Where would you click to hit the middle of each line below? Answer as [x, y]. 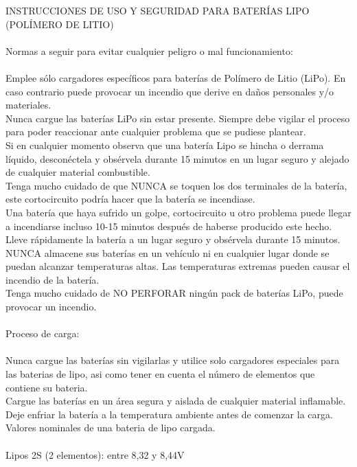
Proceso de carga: [43, 333]
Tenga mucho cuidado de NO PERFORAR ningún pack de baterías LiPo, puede [174, 293]
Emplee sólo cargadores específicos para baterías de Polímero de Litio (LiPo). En [176, 77]
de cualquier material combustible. [78, 172]
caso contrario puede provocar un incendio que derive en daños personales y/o [170, 91]
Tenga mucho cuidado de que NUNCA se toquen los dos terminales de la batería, [176, 185]
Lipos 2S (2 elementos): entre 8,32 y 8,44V [95, 454]
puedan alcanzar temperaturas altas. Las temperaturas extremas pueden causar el [178, 266]
